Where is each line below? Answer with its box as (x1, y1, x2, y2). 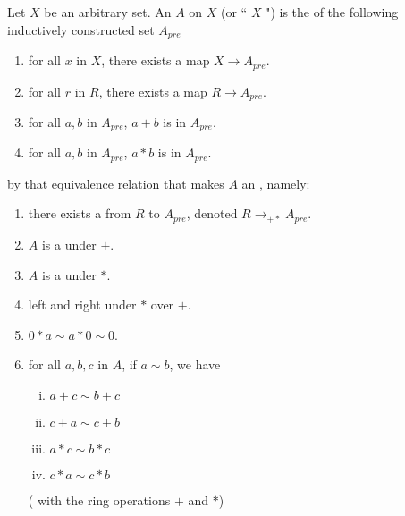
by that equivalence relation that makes (7, 173, 224, 192)
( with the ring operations (28, 490, 171, 509)
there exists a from (28, 204, 131, 223)
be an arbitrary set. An (44, 3, 172, 21)
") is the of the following (266, 3, 399, 21)
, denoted (186, 204, 238, 223)
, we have (169, 355, 221, 374)
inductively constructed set (7, 20, 155, 38)
